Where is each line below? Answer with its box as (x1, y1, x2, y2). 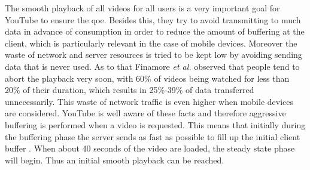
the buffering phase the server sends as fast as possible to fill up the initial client (5, 130, 300, 143)
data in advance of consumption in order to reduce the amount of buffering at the (5, 25, 305, 38)
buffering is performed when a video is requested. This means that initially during (5, 118, 306, 131)
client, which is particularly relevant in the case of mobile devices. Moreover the (5, 36, 297, 49)
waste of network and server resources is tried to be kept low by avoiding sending (5, 48, 302, 61)
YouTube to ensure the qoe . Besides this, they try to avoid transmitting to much (5, 13, 301, 26)
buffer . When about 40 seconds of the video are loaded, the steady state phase (5, 142, 295, 154)
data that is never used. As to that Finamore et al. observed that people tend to (5, 60, 300, 72)
